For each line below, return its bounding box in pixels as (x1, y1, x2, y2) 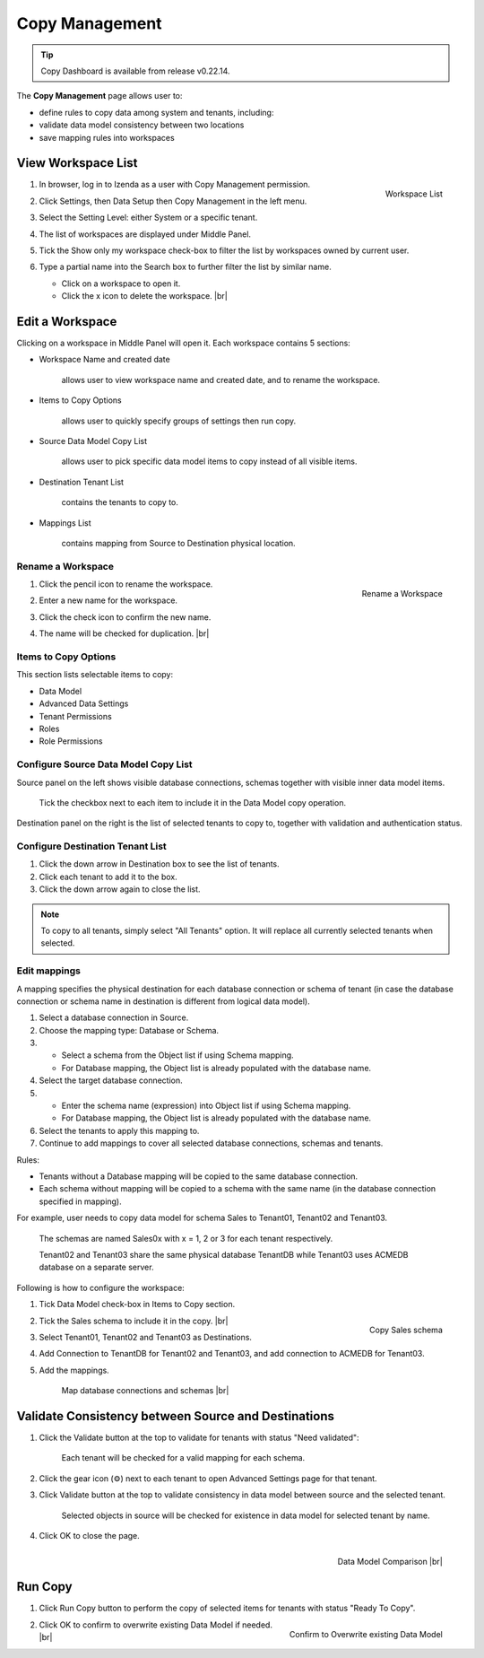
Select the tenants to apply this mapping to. (39, 1125, 200, 1136)
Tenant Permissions (39, 711, 112, 721)
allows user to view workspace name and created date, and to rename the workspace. (61, 374, 381, 385)
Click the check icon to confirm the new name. (39, 611, 212, 623)
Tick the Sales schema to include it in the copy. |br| (39, 1315, 229, 1326)
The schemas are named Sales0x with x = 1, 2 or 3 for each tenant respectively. (39, 1233, 333, 1243)
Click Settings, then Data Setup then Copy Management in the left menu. (39, 196, 307, 206)
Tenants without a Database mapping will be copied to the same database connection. (39, 1171, 359, 1182)
